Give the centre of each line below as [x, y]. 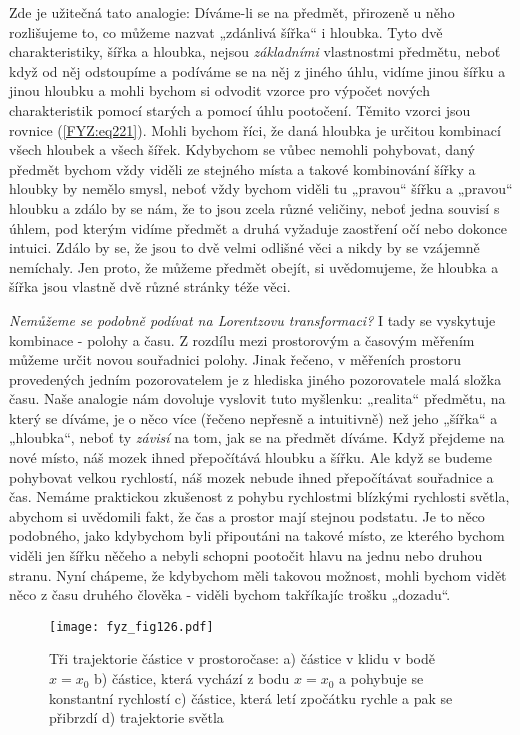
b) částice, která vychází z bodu [192, 678]
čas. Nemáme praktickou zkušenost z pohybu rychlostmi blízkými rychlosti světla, [259, 496]
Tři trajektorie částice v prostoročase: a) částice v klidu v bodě [242, 658]
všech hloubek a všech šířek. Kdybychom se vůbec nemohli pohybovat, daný [242, 149]
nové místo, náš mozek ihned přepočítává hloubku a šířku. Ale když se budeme [250, 457]
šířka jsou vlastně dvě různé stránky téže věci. [150, 286]
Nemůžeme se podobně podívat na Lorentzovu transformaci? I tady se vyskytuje [252, 319]
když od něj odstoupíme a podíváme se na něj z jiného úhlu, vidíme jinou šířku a [257, 70]
